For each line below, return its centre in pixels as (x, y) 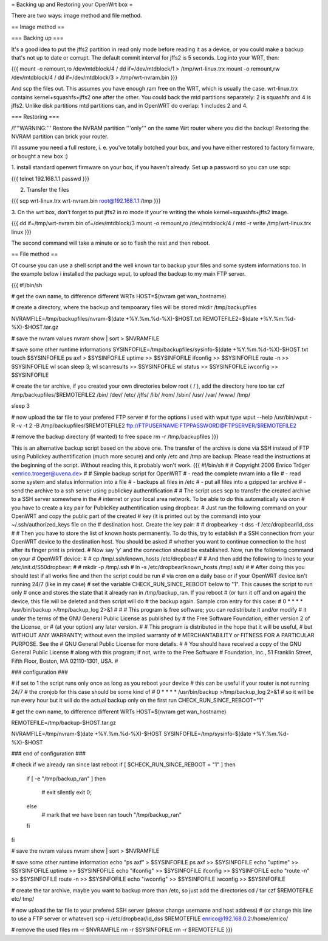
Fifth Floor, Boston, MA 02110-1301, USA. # (65, 661)
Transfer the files (48, 190)
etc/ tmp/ (23, 899)
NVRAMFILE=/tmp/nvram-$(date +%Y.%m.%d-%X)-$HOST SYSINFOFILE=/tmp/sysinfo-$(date (131, 734)
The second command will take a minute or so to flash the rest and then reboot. (111, 243)
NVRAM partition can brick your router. (60, 136)
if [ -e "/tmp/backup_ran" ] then (66, 778)
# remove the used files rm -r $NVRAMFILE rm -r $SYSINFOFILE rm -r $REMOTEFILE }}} (122, 930)
